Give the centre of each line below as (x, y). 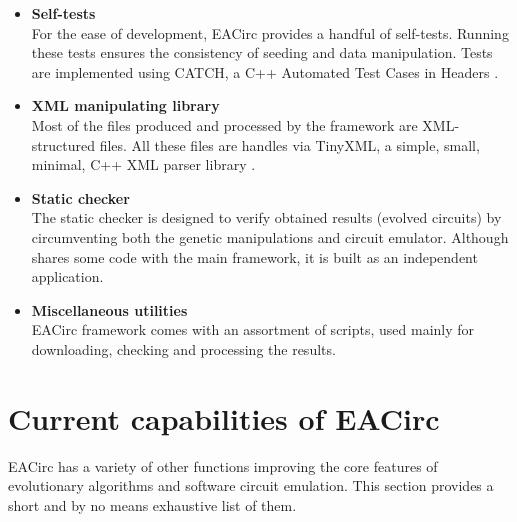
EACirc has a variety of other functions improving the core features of (223, 465)
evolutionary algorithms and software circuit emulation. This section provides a (251, 485)
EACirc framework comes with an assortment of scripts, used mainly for (253, 329)
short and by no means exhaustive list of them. (152, 504)
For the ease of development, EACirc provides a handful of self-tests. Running (270, 32)
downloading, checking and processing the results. (183, 348)
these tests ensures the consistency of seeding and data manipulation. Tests (262, 52)
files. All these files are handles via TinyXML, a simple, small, (289, 144)
